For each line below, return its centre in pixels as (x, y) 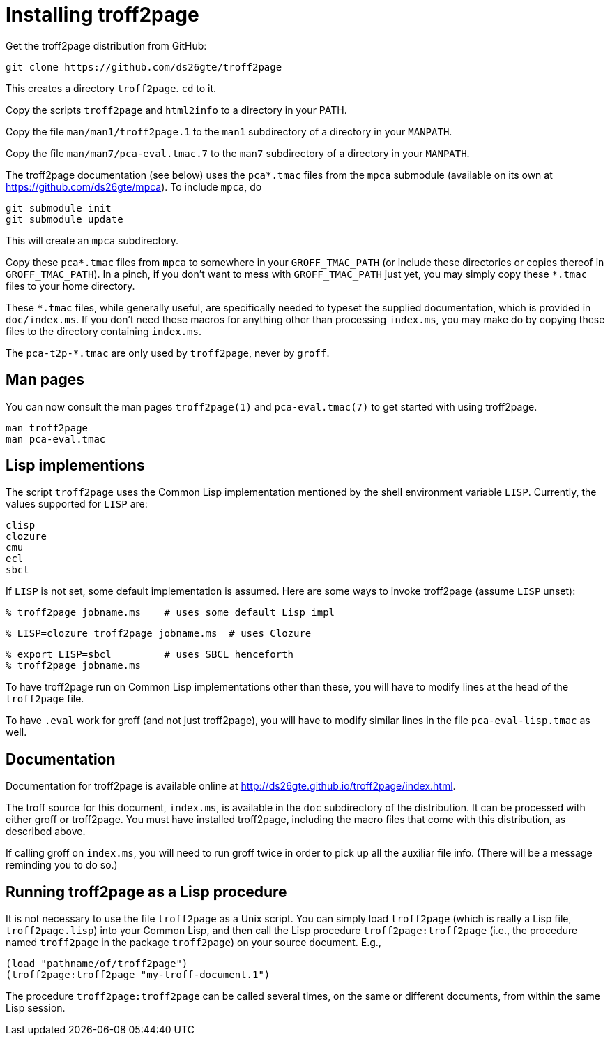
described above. (46, 832)
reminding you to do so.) (62, 865)
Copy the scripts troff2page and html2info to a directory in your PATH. (176, 110)
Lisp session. (36, 1008)
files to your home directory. (70, 286)
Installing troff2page (102, 15)
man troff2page (47, 428)
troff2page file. (45, 699)
